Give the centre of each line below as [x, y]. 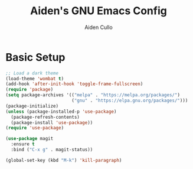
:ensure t [23, 144]
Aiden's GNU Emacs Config [99, 11]
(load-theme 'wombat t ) [35, 79]
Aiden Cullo [99, 27]
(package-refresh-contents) [45, 117]
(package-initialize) [32, 106]
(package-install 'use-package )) [52, 122]
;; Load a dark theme [32, 73]
